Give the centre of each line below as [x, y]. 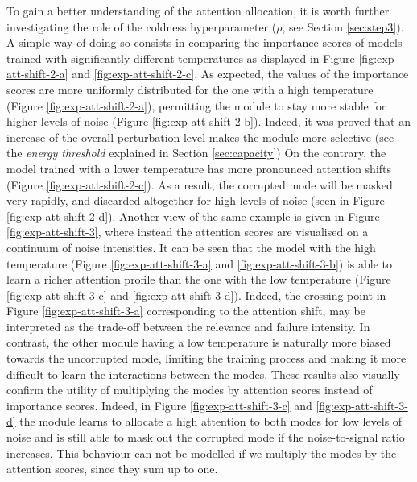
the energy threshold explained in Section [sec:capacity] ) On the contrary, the [196, 153]
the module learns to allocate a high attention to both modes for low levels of [211, 421]
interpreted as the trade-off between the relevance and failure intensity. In [188, 326]
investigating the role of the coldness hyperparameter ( [142, 26]
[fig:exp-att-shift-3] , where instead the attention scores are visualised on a [188, 232]
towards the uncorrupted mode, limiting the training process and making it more [206, 358]
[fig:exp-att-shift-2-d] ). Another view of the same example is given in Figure [193, 216]
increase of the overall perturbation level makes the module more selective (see [200, 137]
